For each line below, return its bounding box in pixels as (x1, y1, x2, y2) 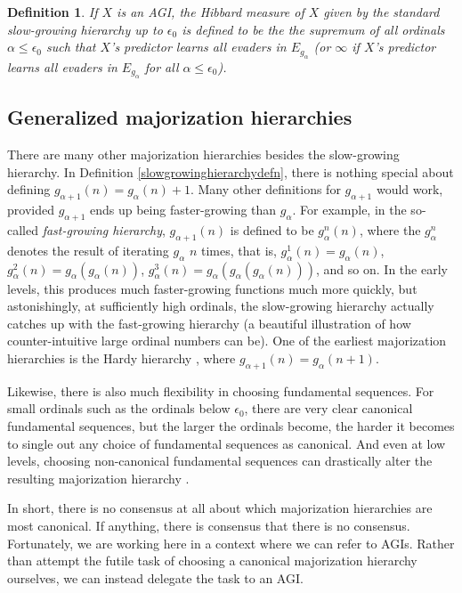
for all (144, 57, 179, 76)
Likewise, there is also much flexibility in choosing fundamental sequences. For (7, 381, 434, 400)
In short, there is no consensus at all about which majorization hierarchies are (7, 499, 433, 517)
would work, (376, 180, 443, 199)
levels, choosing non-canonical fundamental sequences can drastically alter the (7, 451, 433, 470)
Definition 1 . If (7, 3, 98, 20)
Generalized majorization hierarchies (7, 103, 353, 131)
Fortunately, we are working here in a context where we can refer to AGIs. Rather (7, 533, 455, 552)
